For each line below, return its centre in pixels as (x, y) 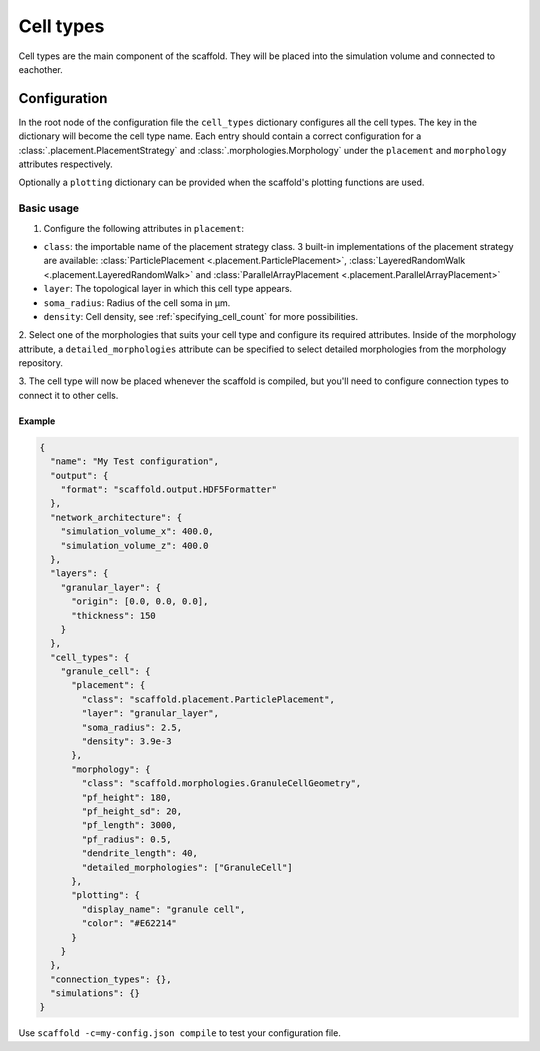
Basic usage (49, 208)
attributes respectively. (66, 164)
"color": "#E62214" (129, 923)
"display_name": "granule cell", (163, 909)
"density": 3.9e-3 (126, 741)
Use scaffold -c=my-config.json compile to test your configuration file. (180, 1033)
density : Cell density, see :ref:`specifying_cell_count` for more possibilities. (201, 316)
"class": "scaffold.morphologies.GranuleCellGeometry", (221, 783)
